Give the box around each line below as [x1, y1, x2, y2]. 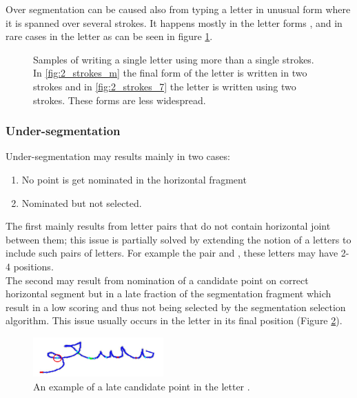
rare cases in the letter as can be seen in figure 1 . [6, 29, 213, 43]
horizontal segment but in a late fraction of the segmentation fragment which [6, 286, 331, 301]
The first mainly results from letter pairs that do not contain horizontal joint [6, 219, 331, 233]
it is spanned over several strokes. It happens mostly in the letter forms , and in [6, 15, 343, 30]
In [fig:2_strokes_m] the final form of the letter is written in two [33, 66, 307, 80]
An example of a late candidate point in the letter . [33, 379, 250, 394]
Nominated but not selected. [21, 195, 142, 210]
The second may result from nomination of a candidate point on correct [6, 272, 309, 287]
